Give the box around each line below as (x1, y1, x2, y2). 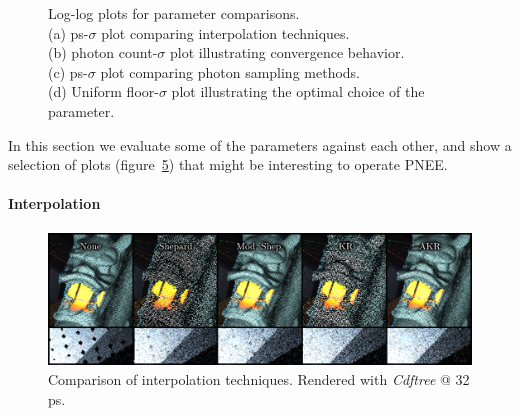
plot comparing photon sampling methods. (100, 61, 361, 82)
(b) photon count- (48, 42, 158, 63)
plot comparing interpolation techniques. (101, 22, 350, 43)
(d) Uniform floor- (48, 81, 159, 102)
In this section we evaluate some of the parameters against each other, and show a (8, 134, 512, 155)
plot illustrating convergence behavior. (169, 42, 405, 63)
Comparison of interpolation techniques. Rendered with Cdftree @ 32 (48, 369, 470, 390)
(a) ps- (48, 22, 89, 43)
